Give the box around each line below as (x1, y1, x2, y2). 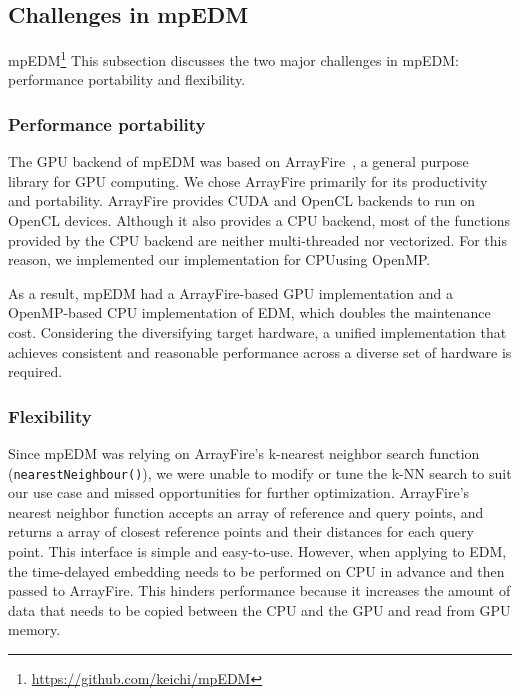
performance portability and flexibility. (8, 69, 246, 90)
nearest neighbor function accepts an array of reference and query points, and (8, 501, 484, 522)
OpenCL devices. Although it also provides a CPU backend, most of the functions (8, 210, 511, 231)
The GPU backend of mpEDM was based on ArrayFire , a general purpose (8, 151, 469, 172)
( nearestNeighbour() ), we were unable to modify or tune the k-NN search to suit (8, 462, 512, 483)
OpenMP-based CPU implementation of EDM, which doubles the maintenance (8, 302, 491, 323)
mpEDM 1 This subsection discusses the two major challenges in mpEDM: (8, 47, 459, 70)
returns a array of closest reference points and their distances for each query (8, 521, 474, 542)
